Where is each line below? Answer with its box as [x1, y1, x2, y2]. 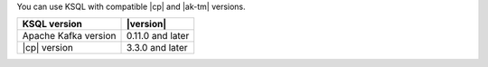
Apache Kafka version [22, 30, 117, 43]
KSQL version [22, 18, 83, 31]
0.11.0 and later [126, 30, 190, 43]
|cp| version [22, 42, 74, 54]
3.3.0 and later [126, 42, 188, 54]
